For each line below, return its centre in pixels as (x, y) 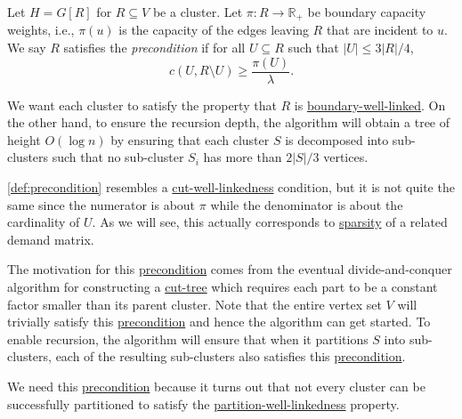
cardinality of (44, 222)
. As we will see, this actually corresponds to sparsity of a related (270, 222)
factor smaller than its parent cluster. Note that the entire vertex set (195, 304)
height (24, 139)
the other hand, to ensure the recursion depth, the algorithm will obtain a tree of (229, 122)
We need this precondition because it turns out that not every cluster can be (216, 387)
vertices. (346, 157)
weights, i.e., (41, 30)
